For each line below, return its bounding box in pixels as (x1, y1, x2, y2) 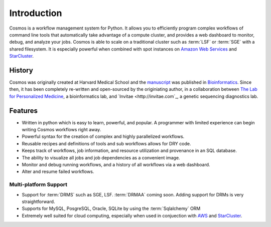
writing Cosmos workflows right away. (22, 127, 101, 133)
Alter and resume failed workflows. (22, 168, 94, 175)
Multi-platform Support (9, 181, 68, 188)
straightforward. (22, 198, 55, 204)
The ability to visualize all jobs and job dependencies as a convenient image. (22, 154, 180, 160)
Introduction (9, 8, 62, 19)
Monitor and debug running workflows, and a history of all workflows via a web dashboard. (22, 162, 210, 168)
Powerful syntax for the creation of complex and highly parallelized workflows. (22, 133, 185, 140)
